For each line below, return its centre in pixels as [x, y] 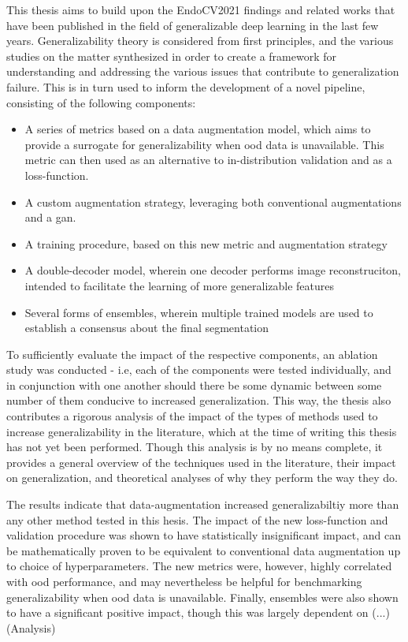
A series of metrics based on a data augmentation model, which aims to [198, 129]
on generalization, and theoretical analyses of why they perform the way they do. [202, 478]
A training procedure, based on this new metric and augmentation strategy [206, 243]
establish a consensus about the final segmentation [147, 328]
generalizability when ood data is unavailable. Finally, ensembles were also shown [202, 597]
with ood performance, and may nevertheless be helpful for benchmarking [184, 581]
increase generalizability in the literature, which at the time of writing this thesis [202, 431]
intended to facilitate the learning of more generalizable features [180, 285]
